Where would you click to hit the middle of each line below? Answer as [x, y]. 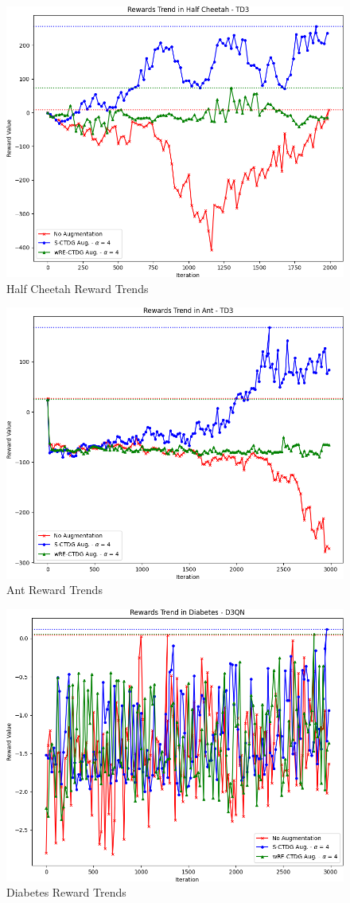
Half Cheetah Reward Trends [78, 288]
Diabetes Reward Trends [66, 892]
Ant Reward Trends [54, 590]
